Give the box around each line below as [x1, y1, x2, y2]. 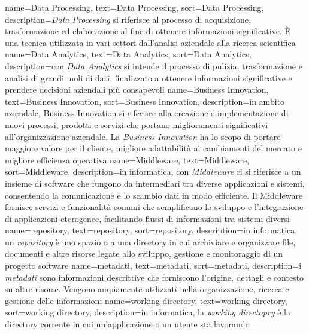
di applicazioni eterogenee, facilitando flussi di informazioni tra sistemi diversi [5, 212, 290, 224]
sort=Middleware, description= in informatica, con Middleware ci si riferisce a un [5, 165, 301, 178]
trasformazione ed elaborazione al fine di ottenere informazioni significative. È [5, 25, 290, 37]
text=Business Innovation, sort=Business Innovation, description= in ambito [5, 95, 285, 107]
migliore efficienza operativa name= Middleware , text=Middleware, [5, 153, 250, 166]
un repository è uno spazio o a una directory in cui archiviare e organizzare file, [5, 235, 296, 248]
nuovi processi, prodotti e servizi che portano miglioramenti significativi [5, 118, 268, 130]
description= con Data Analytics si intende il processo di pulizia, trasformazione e [5, 59, 302, 72]
